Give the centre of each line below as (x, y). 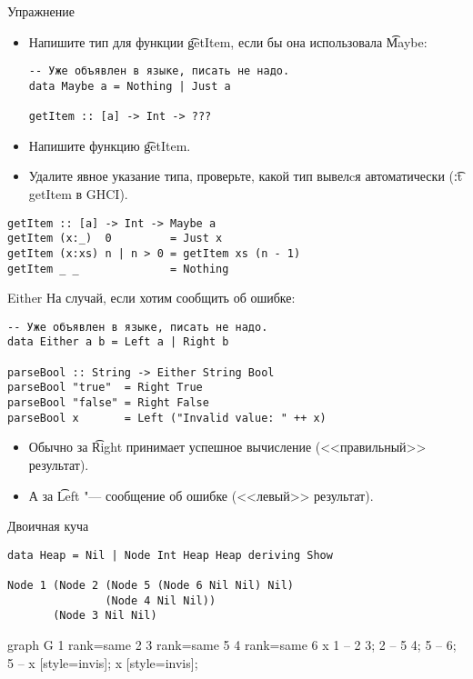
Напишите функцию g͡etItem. (110, 145)
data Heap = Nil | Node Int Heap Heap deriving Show (170, 555)
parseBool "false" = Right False (108, 403)
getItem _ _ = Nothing (118, 269)
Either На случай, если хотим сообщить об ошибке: (151, 298)
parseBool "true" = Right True (105, 388)
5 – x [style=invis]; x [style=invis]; (103, 662)
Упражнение (41, 11)
